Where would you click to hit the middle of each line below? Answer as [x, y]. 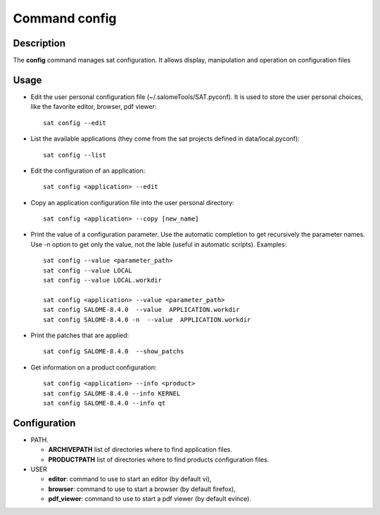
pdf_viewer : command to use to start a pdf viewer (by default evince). [150, 499]
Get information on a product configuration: [94, 367]
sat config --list [75, 155]
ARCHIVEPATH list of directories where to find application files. [140, 450]
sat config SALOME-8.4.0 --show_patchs [114, 352]
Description [39, 43]
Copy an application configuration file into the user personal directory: [133, 202]
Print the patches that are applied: [80, 335]
